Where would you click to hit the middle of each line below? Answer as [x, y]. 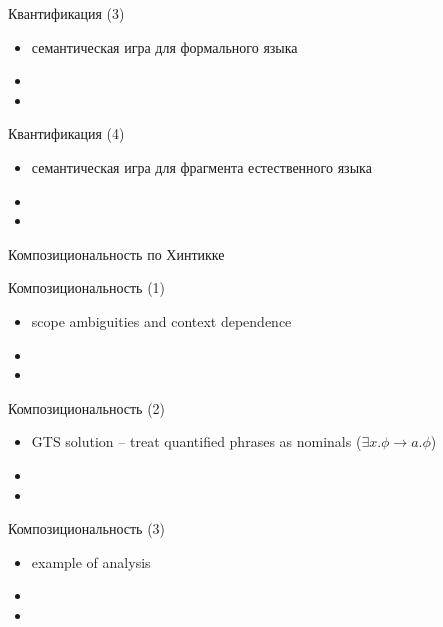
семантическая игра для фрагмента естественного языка [201, 166]
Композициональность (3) [87, 528]
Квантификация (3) [66, 13]
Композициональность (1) [87, 287]
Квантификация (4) [66, 133]
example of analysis [91, 561]
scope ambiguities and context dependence [161, 320]
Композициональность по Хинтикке [116, 253]
